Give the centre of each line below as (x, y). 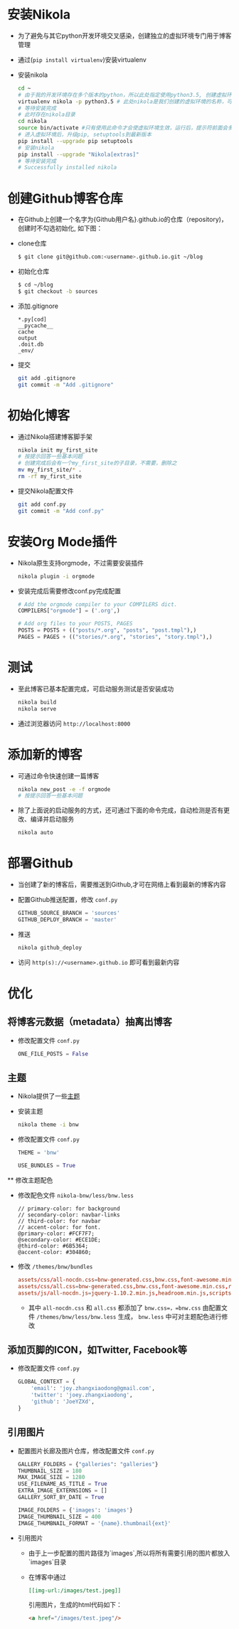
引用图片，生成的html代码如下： (75, 1605)
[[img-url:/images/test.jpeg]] (75, 1591)
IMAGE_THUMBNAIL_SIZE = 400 (59, 1517)
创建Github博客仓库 (65, 198)
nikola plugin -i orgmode (56, 576)
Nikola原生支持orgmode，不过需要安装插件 (81, 563)
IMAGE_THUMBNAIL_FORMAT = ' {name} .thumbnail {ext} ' (94, 1523)
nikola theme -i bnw (48, 1125)
